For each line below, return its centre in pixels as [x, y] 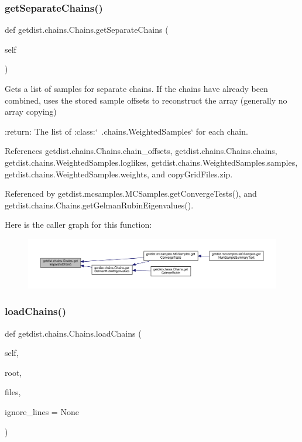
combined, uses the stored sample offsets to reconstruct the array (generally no [146, 100]
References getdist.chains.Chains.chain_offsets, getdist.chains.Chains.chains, [141, 151]
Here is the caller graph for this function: [78, 225]
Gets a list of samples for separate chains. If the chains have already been [136, 88]
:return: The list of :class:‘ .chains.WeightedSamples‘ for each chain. [126, 131]
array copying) [31, 112]
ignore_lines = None [42, 412]
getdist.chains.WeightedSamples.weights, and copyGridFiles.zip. [119, 174]
